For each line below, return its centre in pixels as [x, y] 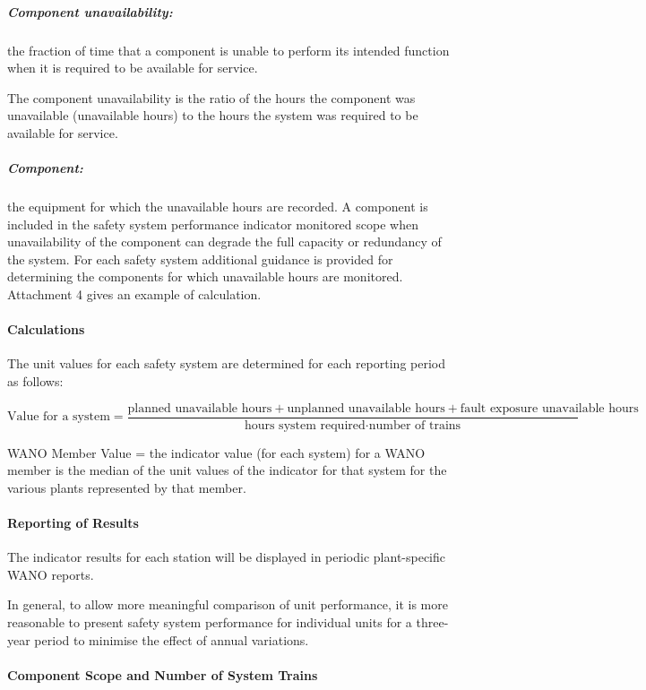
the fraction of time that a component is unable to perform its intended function [228, 50]
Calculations [46, 329]
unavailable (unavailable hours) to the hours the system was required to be [213, 115]
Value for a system [59, 417]
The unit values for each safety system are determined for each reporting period [227, 363]
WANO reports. [51, 574]
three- [432, 622]
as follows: [35, 381]
